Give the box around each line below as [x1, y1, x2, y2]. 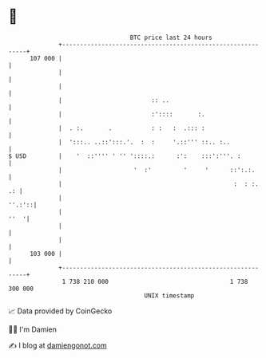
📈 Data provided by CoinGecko [8, 306, 113, 316]
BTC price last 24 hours [129, 33, 213, 41]
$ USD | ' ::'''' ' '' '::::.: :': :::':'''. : [8, 151, 241, 160]
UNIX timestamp [144, 291, 195, 300]
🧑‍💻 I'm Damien [8, 325, 58, 334]
